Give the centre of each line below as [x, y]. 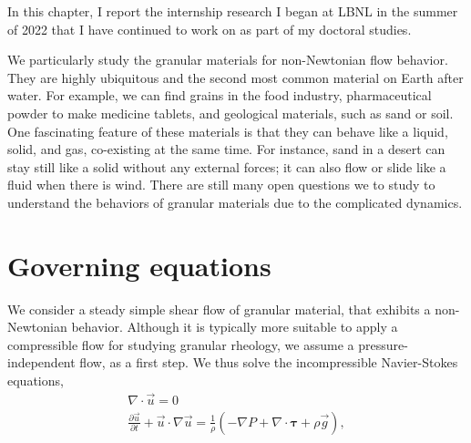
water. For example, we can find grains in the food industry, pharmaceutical [220, 95]
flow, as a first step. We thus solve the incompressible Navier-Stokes [269, 362]
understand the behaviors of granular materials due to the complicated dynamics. [235, 202]
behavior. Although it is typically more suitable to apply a [235, 327]
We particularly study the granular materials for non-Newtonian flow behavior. [228, 60]
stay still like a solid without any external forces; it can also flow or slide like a [227, 166]
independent [41, 362]
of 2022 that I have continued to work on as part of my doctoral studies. [210, 29]
